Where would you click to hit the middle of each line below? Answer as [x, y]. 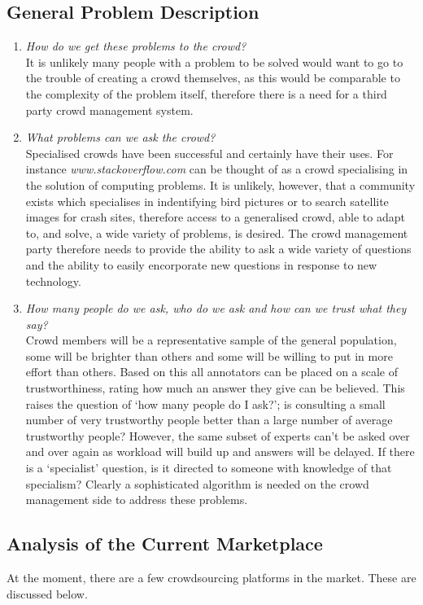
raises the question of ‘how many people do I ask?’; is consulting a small [205, 403]
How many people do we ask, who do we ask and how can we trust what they [216, 308]
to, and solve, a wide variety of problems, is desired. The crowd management [217, 232]
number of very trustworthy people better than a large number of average [209, 420]
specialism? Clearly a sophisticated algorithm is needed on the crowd [197, 483]
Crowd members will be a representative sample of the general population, [211, 340]
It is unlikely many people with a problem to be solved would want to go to [214, 61]
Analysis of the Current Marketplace [165, 544]
